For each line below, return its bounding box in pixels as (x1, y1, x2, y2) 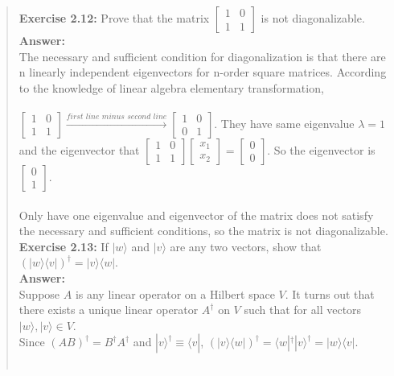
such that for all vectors (244, 301, 362, 318)
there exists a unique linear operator (18, 301, 199, 318)
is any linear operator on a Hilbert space (75, 285, 275, 302)
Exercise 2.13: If (18, 238, 109, 254)
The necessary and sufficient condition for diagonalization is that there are (18, 48, 386, 64)
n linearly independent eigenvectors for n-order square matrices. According (18, 64, 387, 81)
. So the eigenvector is (267, 141, 376, 158)
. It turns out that (285, 285, 375, 302)
